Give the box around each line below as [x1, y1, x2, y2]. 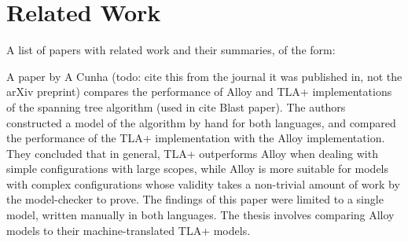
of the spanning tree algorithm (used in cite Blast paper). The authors [6, 98, 346, 115]
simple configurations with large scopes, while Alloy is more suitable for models [6, 160, 389, 177]
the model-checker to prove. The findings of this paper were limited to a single [6, 191, 384, 207]
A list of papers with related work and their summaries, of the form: [6, 42, 336, 58]
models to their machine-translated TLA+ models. [6, 222, 251, 238]
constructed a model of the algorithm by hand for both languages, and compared [6, 114, 396, 130]
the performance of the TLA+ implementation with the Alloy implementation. [6, 130, 385, 146]
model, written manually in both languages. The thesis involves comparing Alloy [6, 207, 395, 223]
